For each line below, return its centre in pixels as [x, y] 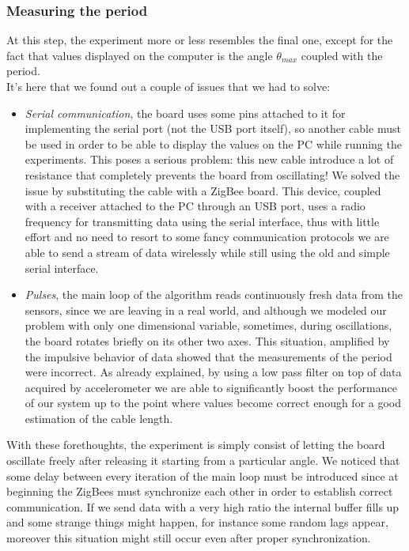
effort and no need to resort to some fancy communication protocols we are [207, 237]
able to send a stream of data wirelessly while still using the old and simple [207, 252]
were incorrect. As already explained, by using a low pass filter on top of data [213, 372]
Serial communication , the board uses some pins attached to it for [185, 113]
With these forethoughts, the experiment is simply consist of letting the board [196, 445]
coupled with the [342, 55]
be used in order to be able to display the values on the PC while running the [213, 143]
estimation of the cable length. [99, 418]
